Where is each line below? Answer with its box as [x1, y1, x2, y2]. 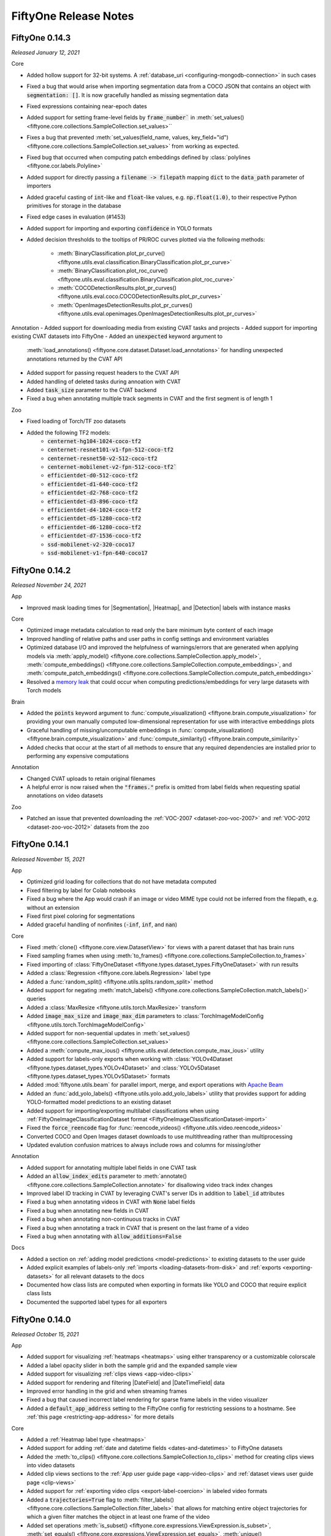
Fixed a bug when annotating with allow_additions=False [26, 1232, 182, 1240]
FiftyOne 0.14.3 [11, 33, 71, 43]
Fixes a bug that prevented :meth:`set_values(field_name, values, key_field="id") [26, 134, 229, 141]
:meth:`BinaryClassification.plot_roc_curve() [57, 267, 169, 275]
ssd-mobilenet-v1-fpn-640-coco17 [47, 549, 148, 556]
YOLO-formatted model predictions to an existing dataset [26, 1099, 172, 1106]
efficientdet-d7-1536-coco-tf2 [47, 532, 142, 539]
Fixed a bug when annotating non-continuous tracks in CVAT [26, 1215, 181, 1223]
